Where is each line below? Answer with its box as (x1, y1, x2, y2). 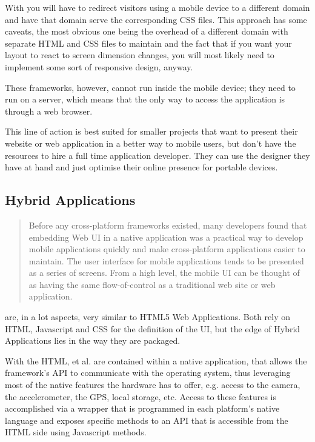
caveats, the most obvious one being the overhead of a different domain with (5, 25, 288, 38)
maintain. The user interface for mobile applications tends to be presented (28, 254, 304, 267)
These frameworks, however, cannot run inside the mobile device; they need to (5, 81, 296, 93)
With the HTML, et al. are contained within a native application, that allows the (5, 354, 307, 367)
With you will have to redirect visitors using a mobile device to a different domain (5, 1, 310, 13)
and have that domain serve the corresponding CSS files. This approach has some (5, 13, 307, 25)
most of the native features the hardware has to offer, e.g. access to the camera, (5, 378, 300, 391)
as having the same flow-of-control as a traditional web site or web (28, 278, 276, 290)
